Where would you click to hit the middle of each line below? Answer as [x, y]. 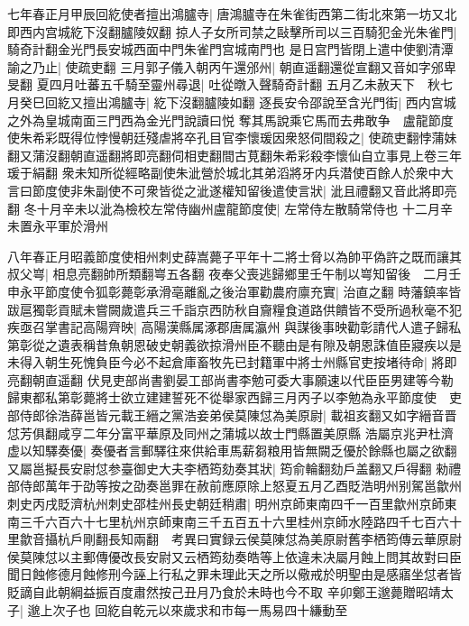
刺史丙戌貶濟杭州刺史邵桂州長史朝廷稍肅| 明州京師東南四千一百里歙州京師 [226, 504]
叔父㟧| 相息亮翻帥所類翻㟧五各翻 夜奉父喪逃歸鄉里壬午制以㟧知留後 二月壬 [234, 274]
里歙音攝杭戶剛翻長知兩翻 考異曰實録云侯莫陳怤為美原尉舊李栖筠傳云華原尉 [234, 539]
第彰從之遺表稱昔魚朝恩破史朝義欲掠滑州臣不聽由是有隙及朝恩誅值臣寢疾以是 [234, 344]
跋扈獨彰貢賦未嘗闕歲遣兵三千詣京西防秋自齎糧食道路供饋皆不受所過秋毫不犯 [234, 309]
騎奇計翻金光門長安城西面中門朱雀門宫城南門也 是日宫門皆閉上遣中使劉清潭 [230, 49]
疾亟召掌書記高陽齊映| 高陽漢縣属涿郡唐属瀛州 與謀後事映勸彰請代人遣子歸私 [234, 327]
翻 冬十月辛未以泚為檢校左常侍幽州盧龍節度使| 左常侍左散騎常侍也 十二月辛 [230, 208]
